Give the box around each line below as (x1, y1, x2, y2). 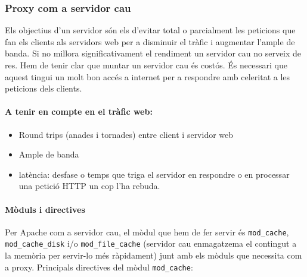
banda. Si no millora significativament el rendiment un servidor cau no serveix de (5, 47, 302, 59)
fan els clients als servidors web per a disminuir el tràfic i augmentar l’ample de (5, 35, 295, 48)
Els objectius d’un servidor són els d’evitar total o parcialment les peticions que (5, 24, 296, 36)
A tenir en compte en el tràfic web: (5, 105, 153, 118)
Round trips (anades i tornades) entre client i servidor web (18, 128, 234, 140)
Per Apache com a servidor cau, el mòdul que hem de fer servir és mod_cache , (5, 225, 289, 238)
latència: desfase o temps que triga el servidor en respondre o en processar (18, 168, 290, 180)
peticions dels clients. (5, 82, 82, 95)
